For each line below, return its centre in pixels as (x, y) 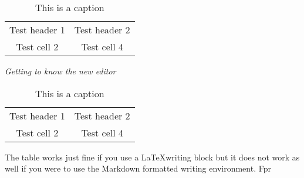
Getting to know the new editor (60, 71)
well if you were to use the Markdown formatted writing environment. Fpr (138, 168)
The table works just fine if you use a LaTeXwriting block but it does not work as (152, 157)
